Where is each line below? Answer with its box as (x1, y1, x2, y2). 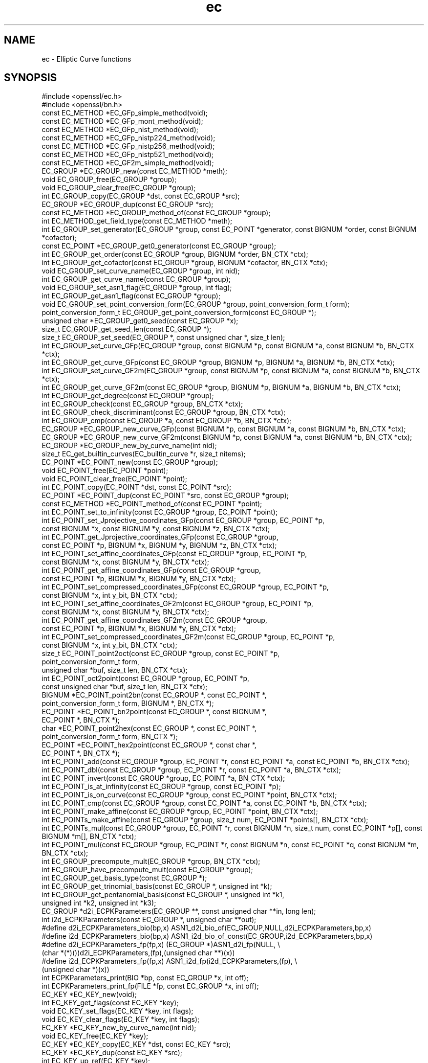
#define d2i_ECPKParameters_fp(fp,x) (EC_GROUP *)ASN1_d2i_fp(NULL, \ (42, 940, 280, 949)
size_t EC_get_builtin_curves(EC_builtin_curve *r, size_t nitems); (42, 450, 246, 458)
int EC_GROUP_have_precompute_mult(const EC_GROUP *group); (42, 865, 253, 874)
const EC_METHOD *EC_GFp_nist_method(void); (42, 125, 198, 134)
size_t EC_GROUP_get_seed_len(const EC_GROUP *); (42, 325, 212, 334)
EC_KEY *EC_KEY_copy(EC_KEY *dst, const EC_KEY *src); (42, 1040, 231, 1049)
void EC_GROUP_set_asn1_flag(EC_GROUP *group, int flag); (42, 283, 232, 292)
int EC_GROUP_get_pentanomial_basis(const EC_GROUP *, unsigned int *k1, (42, 890, 284, 899)
